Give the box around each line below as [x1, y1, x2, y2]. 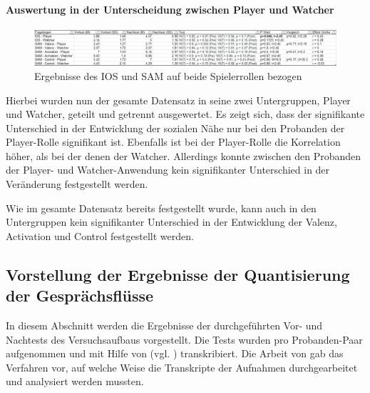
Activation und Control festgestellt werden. [6, 228, 194, 243]
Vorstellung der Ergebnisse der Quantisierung [6, 263, 350, 285]
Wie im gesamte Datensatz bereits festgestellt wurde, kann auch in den [6, 200, 317, 215]
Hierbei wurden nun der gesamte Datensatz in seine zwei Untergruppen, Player [6, 92, 351, 107]
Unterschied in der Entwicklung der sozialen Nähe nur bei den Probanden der [6, 120, 345, 135]
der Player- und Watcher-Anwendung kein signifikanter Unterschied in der [6, 162, 330, 177]
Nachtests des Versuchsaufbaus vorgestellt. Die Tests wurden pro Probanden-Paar [6, 332, 363, 347]
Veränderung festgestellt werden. [6, 176, 148, 191]
